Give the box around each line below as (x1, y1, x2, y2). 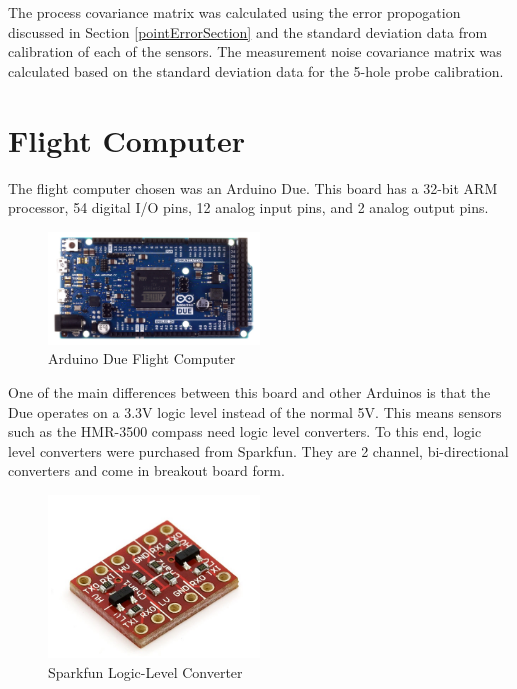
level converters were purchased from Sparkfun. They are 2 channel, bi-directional (8, 440, 509, 461)
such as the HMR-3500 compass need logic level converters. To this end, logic (8, 421, 482, 442)
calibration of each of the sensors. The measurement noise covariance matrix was (8, 41, 502, 62)
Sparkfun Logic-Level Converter (48, 661, 243, 682)
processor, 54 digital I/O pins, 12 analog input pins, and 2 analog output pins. (8, 197, 489, 218)
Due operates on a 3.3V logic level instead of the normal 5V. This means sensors (8, 401, 502, 422)
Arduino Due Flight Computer (48, 348, 236, 369)
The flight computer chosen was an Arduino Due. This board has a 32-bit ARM (8, 177, 498, 198)
